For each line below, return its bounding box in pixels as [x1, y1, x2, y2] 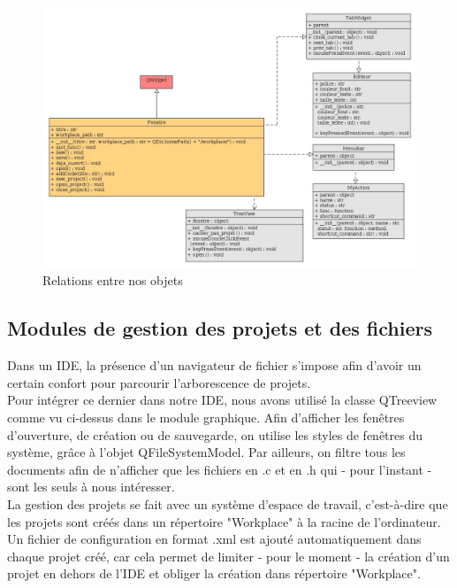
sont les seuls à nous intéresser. [7, 477, 175, 496]
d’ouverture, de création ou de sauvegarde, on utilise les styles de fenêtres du [7, 425, 423, 444]
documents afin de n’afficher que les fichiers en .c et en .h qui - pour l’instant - [7, 460, 432, 478]
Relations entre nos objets [42, 271, 183, 290]
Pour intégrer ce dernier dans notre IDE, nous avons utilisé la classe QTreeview [7, 391, 438, 409]
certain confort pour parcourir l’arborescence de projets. [7, 373, 311, 391]
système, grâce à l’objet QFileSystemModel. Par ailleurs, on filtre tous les [7, 443, 406, 461]
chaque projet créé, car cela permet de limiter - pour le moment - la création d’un [7, 546, 450, 565]
